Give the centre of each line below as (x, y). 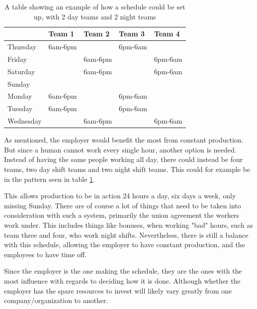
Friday (17, 59)
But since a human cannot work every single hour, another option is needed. (120, 149)
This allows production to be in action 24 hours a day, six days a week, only (120, 196)
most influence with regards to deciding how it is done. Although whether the (122, 280)
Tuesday (20, 108)
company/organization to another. (56, 300)
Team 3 (132, 34)
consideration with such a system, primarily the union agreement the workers (122, 215)
